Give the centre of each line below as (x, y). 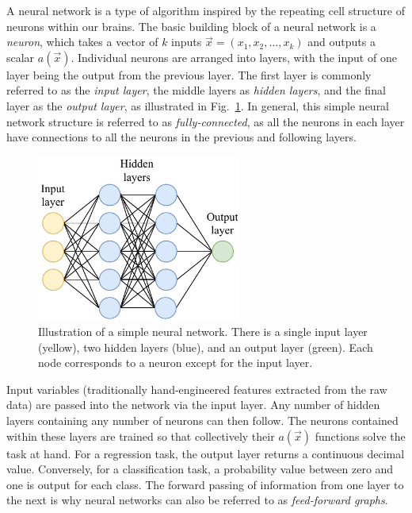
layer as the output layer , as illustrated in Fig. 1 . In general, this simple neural (198, 105)
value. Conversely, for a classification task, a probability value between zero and (200, 469)
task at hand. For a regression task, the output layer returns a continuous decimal (206, 453)
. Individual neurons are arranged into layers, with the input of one (234, 57)
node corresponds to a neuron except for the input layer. (175, 363)
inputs (187, 42)
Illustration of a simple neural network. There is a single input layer (203, 332)
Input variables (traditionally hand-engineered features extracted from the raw (197, 389)
